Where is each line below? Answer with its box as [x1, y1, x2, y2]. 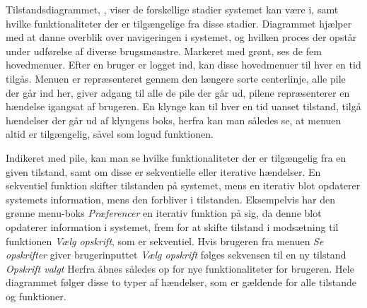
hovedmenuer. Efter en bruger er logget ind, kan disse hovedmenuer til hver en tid [6, 57, 361, 72]
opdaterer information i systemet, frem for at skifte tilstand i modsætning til [6, 219, 339, 234]
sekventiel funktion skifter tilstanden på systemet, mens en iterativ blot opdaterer [6, 178, 361, 193]
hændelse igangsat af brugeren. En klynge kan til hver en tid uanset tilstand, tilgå [6, 99, 361, 114]
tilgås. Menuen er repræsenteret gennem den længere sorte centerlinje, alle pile [6, 71, 346, 85]
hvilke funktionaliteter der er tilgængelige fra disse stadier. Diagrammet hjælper [6, 16, 352, 30]
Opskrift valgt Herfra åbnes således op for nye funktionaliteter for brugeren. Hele [6, 261, 354, 276]
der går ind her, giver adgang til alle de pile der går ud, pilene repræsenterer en [6, 85, 350, 100]
